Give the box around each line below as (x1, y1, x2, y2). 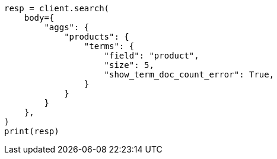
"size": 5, (104, 60, 154, 70)
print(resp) (4, 126, 59, 136)
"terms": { (84, 41, 135, 51)
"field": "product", (104, 51, 199, 60)
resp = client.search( (4, 4, 110, 13)
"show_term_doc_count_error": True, (104, 70, 275, 79)
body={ (24, 13, 55, 22)
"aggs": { (44, 22, 90, 32)
